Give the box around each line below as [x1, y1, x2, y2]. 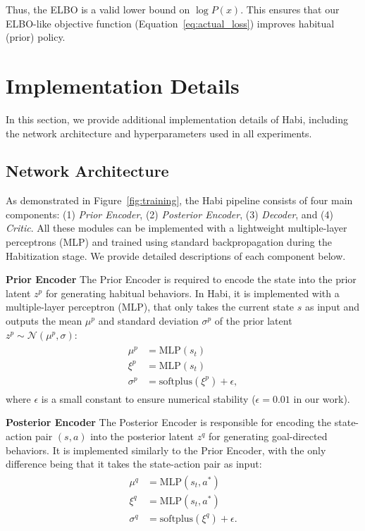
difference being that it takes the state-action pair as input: [6, 456, 262, 471]
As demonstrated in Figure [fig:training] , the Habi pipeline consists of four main [6, 193, 353, 208]
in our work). [293, 391, 350, 406]
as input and [304, 299, 360, 314]
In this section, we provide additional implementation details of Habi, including [6, 111, 349, 126]
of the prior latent [214, 313, 292, 328]
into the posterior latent [90, 429, 194, 444]
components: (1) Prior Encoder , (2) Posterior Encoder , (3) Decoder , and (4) [6, 206, 333, 221]
